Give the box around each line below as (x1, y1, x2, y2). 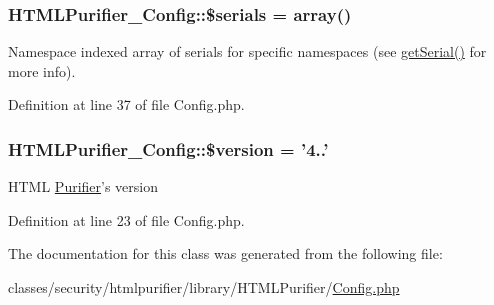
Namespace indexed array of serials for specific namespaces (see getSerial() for (8, 41, 487, 62)
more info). (8, 60, 76, 81)
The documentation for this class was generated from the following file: (8, 243, 443, 264)
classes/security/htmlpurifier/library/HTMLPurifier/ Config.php (8, 277, 400, 297)
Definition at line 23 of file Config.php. (8, 209, 245, 230)
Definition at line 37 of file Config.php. (8, 94, 245, 115)
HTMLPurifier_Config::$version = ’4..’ (8, 136, 329, 161)
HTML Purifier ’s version (8, 176, 159, 197)
